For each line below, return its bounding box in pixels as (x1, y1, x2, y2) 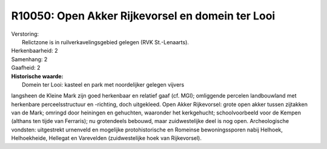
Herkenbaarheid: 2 (11, 47, 58, 55)
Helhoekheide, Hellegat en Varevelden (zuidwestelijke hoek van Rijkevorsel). (11, 134, 202, 142)
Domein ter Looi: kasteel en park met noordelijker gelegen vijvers (22, 81, 185, 88)
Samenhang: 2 (11, 55, 48, 63)
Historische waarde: (11, 73, 64, 80)
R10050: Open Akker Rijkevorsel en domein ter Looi (11, 9, 276, 22)
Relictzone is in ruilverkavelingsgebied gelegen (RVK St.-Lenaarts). (22, 38, 189, 45)
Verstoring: (11, 30, 39, 38)
